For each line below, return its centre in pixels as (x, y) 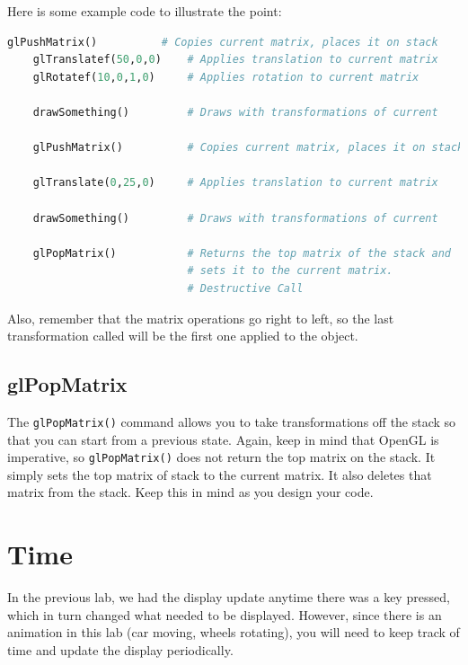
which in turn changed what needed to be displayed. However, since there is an (225, 614)
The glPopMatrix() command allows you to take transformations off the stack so (232, 421)
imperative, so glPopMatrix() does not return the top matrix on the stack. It (221, 457)
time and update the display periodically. (120, 649)
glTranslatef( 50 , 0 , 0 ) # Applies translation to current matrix (235, 60)
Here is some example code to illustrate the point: (145, 11)
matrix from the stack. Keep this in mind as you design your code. (190, 492)
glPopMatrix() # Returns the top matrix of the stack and (242, 253)
